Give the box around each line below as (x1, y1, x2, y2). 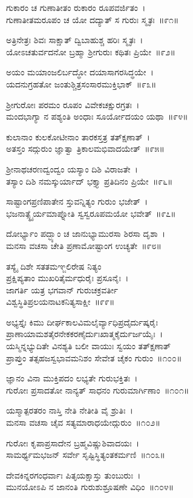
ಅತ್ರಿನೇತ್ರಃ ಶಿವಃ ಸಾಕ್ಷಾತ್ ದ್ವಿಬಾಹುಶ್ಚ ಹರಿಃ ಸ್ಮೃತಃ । (6, 33, 143, 46)
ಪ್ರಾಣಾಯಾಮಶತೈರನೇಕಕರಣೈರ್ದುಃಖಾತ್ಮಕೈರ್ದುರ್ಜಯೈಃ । (6, 327, 163, 340)
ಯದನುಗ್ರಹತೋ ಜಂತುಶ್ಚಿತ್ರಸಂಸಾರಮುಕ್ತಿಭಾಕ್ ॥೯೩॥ (6, 77, 157, 90)
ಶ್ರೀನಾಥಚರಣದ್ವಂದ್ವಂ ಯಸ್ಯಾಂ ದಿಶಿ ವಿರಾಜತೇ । (6, 162, 138, 175)
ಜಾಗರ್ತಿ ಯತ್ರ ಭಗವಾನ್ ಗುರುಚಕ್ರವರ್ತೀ (6, 283, 118, 296)
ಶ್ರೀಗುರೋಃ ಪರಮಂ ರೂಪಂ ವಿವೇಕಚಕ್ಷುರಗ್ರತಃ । (6, 98, 140, 111)
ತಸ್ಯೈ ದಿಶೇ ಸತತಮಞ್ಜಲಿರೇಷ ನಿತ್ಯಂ (6, 259, 102, 272)
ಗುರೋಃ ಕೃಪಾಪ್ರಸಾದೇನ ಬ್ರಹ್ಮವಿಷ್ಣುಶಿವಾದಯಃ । (6, 436, 140, 449)
